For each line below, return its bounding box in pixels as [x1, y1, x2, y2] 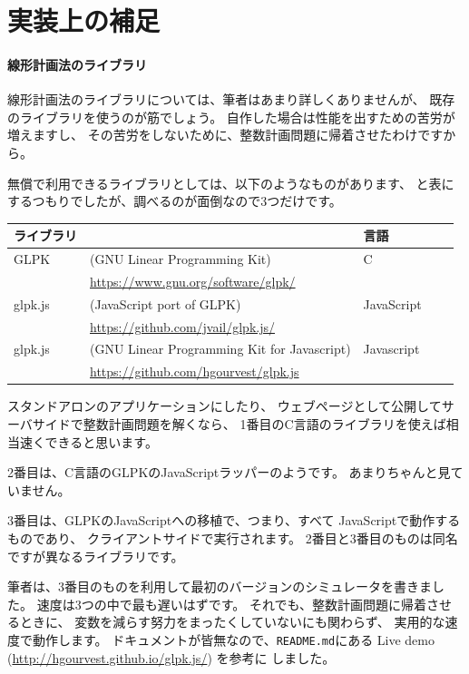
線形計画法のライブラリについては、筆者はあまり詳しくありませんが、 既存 [7, 90, 455, 109]
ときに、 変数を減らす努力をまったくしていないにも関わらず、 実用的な [19, 612, 445, 631]
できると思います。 [44, 432, 158, 451]
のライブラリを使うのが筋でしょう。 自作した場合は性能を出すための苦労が [7, 107, 455, 126]
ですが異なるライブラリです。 [7, 546, 184, 565]
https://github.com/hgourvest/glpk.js [90, 362, 299, 381]
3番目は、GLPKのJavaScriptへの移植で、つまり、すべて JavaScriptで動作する [7, 511, 461, 530]
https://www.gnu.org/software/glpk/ [90, 271, 296, 290]
